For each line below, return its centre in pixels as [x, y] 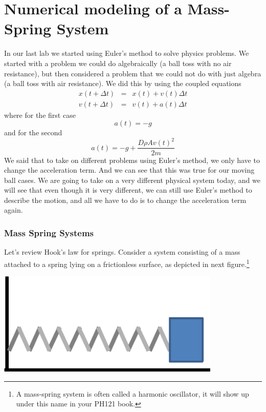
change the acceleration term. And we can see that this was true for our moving [129, 170]
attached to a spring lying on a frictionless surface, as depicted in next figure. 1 [127, 263]
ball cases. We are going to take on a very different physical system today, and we [132, 180]
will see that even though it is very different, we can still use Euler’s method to [128, 190]
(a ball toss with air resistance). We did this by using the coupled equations [123, 83]
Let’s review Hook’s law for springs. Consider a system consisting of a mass [122, 252]
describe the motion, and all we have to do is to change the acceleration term [125, 200]
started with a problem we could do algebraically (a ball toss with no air [118, 63]
